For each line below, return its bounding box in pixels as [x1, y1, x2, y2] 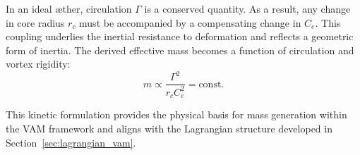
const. [198, 79, 224, 89]
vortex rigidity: [6, 56, 71, 71]
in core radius [6, 15, 65, 30]
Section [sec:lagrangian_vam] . [6, 135, 136, 149]
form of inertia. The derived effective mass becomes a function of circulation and [6, 42, 354, 57]
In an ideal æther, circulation [6, 1, 132, 15]
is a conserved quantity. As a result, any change [144, 1, 351, 15]
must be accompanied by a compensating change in [79, 15, 301, 30]
